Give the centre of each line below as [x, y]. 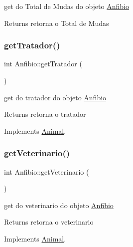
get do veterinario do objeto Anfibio [59, 205]
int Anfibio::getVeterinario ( [47, 171]
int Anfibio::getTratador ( [43, 64]
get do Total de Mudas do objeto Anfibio [66, 6]
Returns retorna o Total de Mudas [57, 23]
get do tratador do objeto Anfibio [55, 97]
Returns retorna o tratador [45, 114]
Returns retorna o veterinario [49, 222]
